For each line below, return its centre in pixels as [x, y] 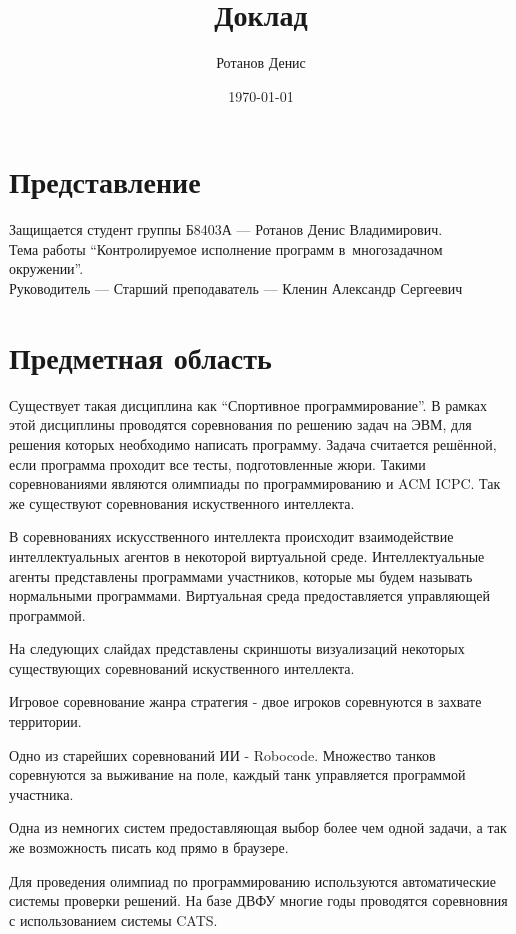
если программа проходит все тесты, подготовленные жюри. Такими [217, 463]
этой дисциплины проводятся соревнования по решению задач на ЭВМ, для [240, 424]
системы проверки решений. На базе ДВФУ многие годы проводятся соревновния [258, 900]
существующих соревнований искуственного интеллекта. [182, 667]
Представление [105, 181]
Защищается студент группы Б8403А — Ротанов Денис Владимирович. [226, 229]
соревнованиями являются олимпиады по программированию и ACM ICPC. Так [255, 483]
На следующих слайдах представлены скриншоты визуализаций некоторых [237, 648]
